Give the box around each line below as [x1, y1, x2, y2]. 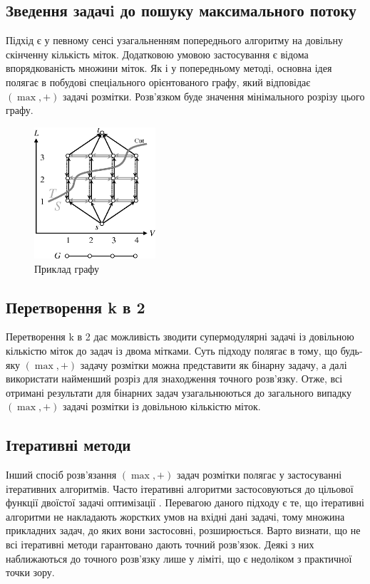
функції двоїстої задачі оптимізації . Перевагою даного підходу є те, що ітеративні [6, 495, 364, 510]
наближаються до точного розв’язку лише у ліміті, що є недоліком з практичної [6, 551, 352, 565]
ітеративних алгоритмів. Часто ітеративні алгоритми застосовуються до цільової [6, 481, 354, 496]
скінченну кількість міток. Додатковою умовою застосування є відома [6, 46, 309, 61]
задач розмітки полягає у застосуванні [176, 467, 342, 482]
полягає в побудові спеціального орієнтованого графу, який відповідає [6, 74, 311, 89]
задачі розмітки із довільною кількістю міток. [63, 399, 261, 414]
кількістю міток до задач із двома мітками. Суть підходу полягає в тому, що [6, 343, 338, 358]
